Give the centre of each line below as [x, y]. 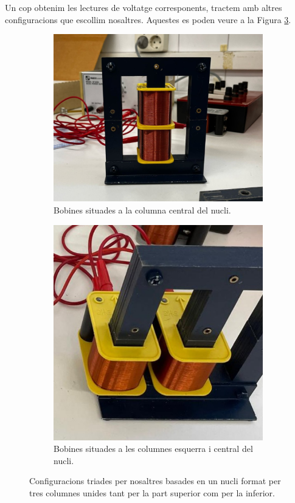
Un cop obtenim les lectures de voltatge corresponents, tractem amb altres [144, 7]
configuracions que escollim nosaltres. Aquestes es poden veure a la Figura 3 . [148, 19]
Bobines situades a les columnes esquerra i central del [153, 449]
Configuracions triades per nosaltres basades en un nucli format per [155, 481]
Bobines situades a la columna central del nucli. [142, 210]
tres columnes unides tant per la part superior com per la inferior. [152, 492]
